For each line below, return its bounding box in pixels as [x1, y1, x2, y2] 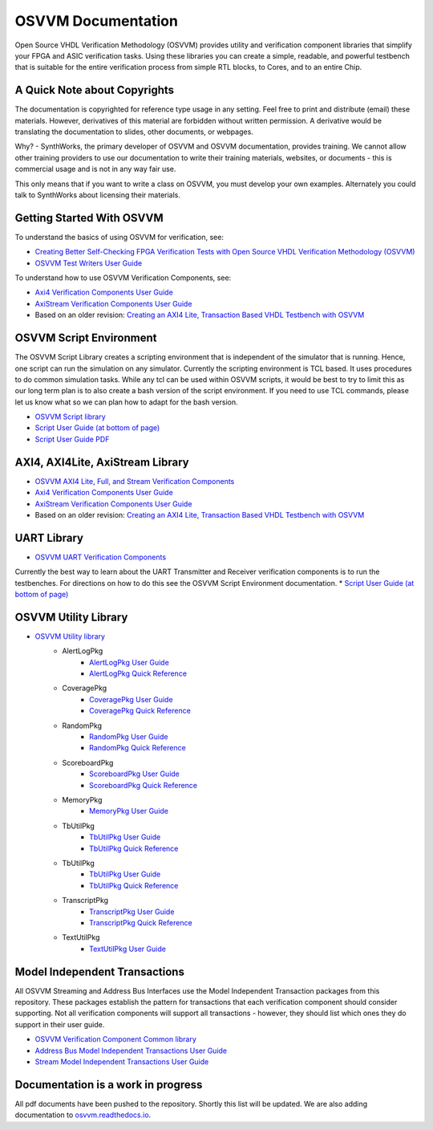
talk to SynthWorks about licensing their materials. [14, 189, 180, 200]
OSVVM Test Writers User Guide [34, 258, 143, 268]
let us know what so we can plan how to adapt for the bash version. [14, 397, 238, 407]
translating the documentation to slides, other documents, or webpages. [14, 127, 254, 136]
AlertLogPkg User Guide [89, 657, 170, 667]
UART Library [14, 530, 84, 545]
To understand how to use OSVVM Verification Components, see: [14, 273, 232, 282]
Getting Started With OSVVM [14, 211, 164, 225]
